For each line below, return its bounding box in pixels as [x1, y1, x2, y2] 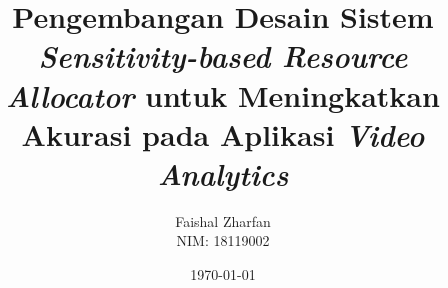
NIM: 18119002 [176, 230, 270, 251]
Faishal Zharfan [175, 210, 271, 231]
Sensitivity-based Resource [38, 35, 408, 77]
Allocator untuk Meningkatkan [6, 74, 440, 116]
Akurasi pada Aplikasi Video [21, 113, 425, 155]
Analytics [157, 152, 289, 194]
